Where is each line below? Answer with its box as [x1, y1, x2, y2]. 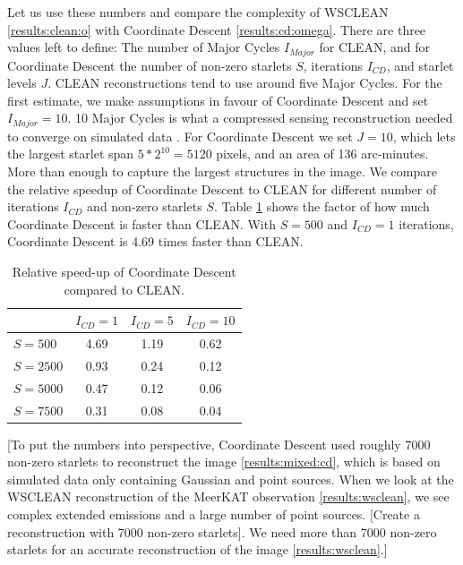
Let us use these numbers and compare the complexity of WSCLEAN [7, 3, 389, 21]
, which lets [392, 126, 456, 145]
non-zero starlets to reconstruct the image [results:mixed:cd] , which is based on [7, 452, 441, 471]
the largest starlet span [7, 144, 134, 163]
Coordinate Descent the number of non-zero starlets [7, 56, 292, 74]
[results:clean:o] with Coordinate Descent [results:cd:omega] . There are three [7, 20, 426, 39]
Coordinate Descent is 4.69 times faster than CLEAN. [7, 232, 304, 251]
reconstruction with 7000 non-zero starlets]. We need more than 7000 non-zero [7, 522, 437, 541]
